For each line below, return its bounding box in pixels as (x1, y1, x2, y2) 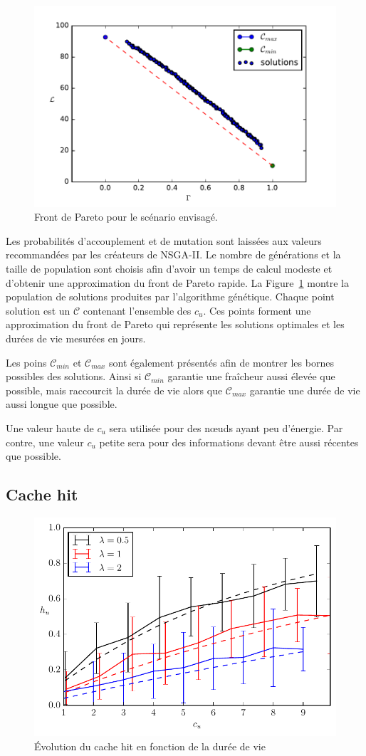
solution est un (6, 303, 70, 317)
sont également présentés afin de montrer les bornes (109, 355, 334, 369)
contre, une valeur (6, 434, 84, 449)
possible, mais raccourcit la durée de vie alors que (6, 382, 223, 397)
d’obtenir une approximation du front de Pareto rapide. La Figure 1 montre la (6, 275, 349, 290)
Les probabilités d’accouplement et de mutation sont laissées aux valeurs (6, 233, 322, 248)
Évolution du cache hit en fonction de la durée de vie (34, 738, 266, 753)
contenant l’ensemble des (83, 303, 192, 317)
